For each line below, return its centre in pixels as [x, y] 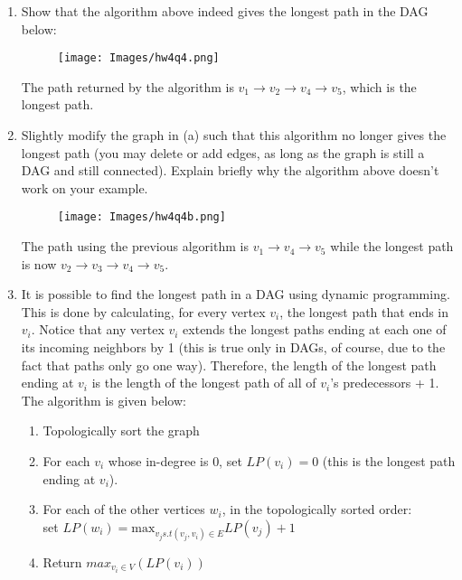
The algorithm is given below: [104, 400]
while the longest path [392, 246]
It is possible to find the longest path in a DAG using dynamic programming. [236, 294]
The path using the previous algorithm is [135, 246]
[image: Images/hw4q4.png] [138, 58]
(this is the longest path [389, 461]
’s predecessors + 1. [385, 383]
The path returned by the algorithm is [127, 86]
